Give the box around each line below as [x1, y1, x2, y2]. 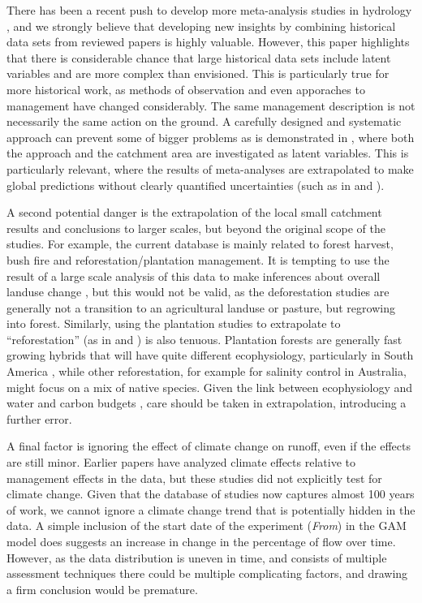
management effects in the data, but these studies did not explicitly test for [6, 469, 382, 486]
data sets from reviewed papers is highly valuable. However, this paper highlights [6, 33, 410, 50]
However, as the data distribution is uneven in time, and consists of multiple [6, 549, 387, 566]
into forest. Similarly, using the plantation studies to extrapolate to [6, 315, 341, 332]
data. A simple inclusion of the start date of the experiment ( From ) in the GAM [6, 517, 407, 534]
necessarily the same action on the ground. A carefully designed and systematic [6, 113, 402, 130]
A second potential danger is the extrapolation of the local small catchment [6, 204, 382, 221]
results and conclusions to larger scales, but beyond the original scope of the [6, 219, 385, 236]
